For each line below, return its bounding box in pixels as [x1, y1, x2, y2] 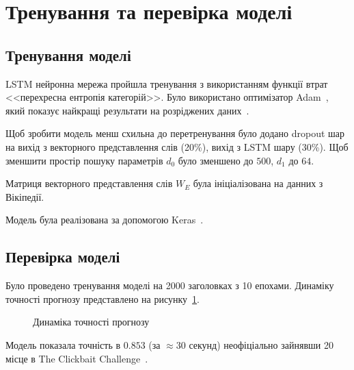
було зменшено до [178, 153, 254, 167]
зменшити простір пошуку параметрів [5, 153, 163, 167]
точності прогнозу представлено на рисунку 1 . [5, 291, 200, 306]
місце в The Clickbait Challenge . [5, 351, 148, 365]
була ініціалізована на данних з [193, 176, 323, 190]
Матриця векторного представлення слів [5, 176, 173, 190]
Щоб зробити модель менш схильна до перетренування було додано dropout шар [5, 126, 345, 140]
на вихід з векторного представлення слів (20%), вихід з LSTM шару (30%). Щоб [5, 139, 349, 153]
